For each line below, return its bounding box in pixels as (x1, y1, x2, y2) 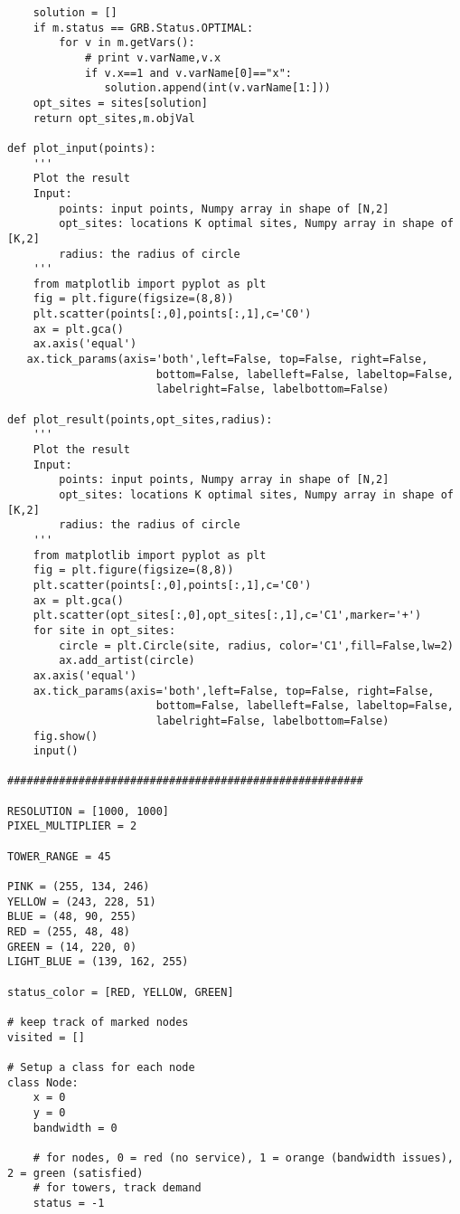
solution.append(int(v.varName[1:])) (104, 81, 331, 95)
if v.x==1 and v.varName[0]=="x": (84, 66, 292, 80)
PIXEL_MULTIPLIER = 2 (7, 820, 137, 833)
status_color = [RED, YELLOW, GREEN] (7, 985, 234, 999)
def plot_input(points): (7, 141, 156, 155)
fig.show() (33, 729, 99, 743)
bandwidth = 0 (33, 1121, 117, 1134)
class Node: (7, 1076, 79, 1089)
